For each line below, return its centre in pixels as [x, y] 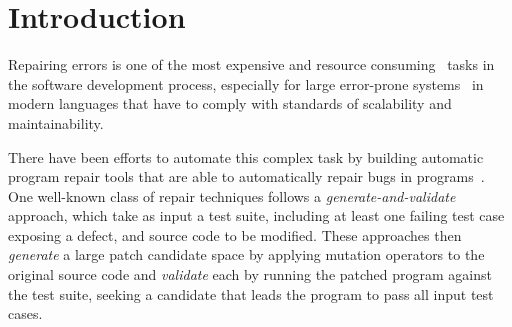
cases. [25, 313]
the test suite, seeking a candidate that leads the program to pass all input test [251, 293]
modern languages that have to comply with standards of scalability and [230, 103]
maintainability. [56, 122]
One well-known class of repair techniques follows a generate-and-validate [232, 195]
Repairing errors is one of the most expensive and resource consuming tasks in [251, 64]
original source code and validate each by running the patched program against [250, 274]
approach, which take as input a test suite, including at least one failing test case [256, 215]
